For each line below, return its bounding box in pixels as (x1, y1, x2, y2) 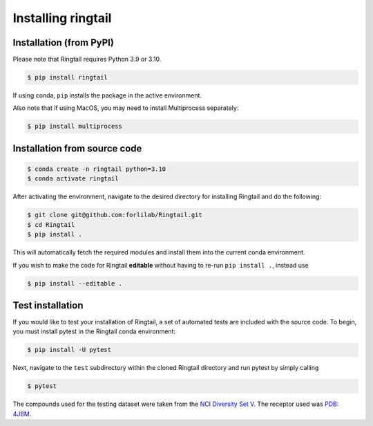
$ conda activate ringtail (27, 175, 119, 183)
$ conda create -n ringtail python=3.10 (27, 165, 166, 173)
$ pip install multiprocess (27, 122, 122, 131)
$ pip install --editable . (27, 279, 122, 287)
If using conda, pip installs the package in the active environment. (12, 91, 202, 100)
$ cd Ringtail (27, 221, 75, 228)
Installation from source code (12, 142, 142, 154)
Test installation (12, 299, 84, 311)
